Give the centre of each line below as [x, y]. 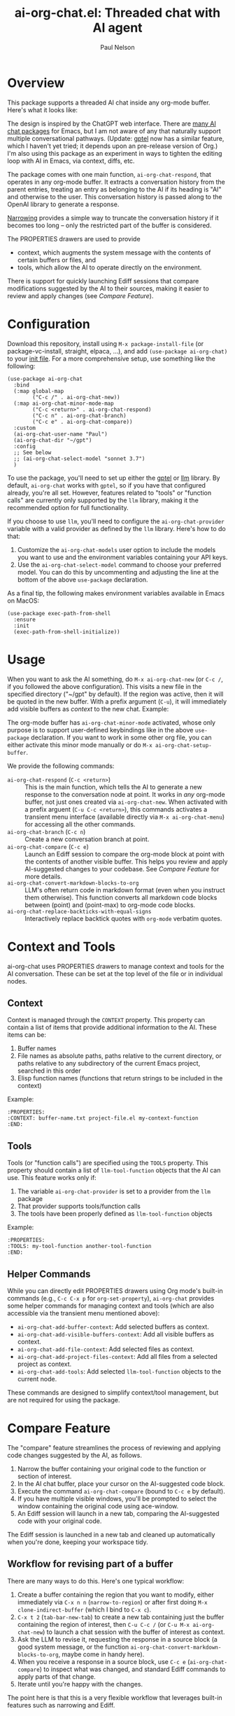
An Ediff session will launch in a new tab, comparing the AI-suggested [118, 1513]
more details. [44, 876]
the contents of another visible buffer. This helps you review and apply [126, 862]
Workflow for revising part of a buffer [90, 1564]
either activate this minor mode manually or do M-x [80, 744]
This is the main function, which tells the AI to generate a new [114, 786]
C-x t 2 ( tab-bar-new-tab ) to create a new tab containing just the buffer [121, 1617]
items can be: [27, 1035]
